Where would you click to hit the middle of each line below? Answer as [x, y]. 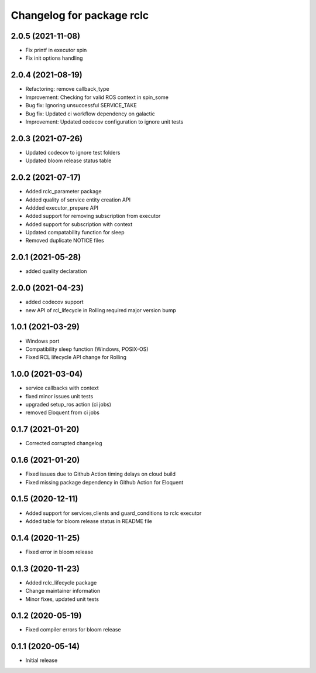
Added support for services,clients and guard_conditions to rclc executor [114, 513]
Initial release [42, 660]
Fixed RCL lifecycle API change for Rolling [76, 357]
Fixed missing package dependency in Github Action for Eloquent [104, 482]
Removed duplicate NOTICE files [65, 241]
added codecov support [55, 302]
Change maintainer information [63, 591]
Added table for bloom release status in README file [89, 521]
